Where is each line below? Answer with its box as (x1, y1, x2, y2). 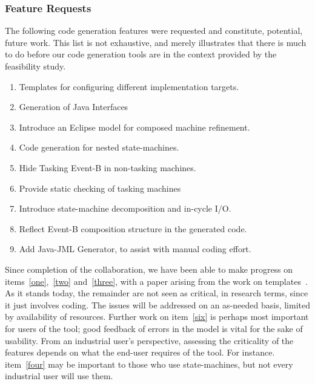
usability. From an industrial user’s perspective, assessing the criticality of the (5, 334, 294, 347)
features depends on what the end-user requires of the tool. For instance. (5, 346, 275, 359)
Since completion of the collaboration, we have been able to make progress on (5, 262, 293, 275)
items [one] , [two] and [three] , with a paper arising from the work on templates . (5, 275, 308, 287)
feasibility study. (5, 60, 66, 72)
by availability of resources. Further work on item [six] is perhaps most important (5, 310, 309, 323)
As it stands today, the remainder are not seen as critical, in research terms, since (5, 287, 308, 299)
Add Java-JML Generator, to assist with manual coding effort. (19, 242, 251, 255)
